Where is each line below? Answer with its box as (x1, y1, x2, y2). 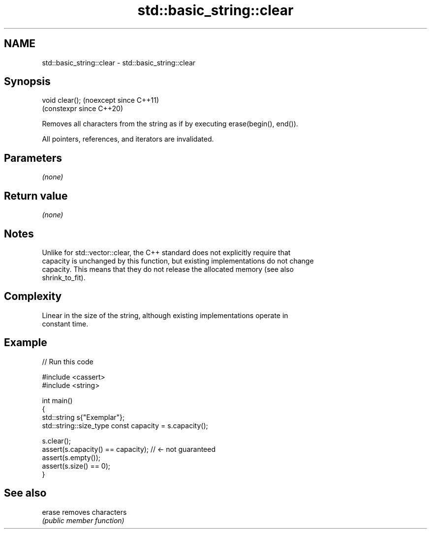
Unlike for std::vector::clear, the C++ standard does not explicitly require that (42, 248, 291, 257)
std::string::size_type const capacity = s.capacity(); (42, 421, 208, 430)
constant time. (42, 319, 89, 328)
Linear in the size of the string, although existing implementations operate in (42, 311, 288, 320)
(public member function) (42, 516, 124, 525)
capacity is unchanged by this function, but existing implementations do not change (42, 256, 314, 265)
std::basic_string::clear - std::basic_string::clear (42, 58, 196, 67)
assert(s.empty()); (42, 453, 101, 462)
